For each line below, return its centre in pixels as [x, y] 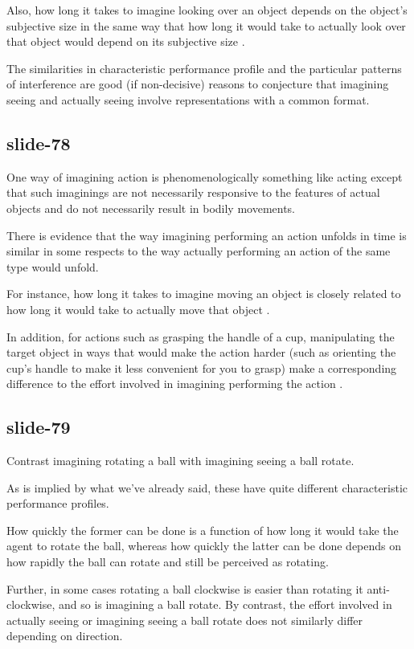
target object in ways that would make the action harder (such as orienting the [201, 352]
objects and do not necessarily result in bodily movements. [151, 208]
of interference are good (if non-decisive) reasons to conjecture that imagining [198, 84]
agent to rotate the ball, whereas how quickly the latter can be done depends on [204, 546]
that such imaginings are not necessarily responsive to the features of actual [193, 192]
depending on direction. [65, 636]
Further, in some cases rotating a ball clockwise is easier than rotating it [185, 588]
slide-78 [39, 143]
